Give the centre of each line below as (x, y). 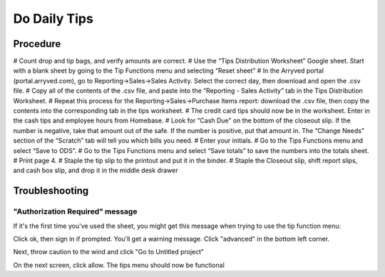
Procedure (37, 44)
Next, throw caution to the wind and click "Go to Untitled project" (109, 252)
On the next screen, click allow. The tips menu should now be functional (119, 265)
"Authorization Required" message (75, 211)
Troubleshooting (51, 191)
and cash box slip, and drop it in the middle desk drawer (96, 170)
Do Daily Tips (53, 19)
